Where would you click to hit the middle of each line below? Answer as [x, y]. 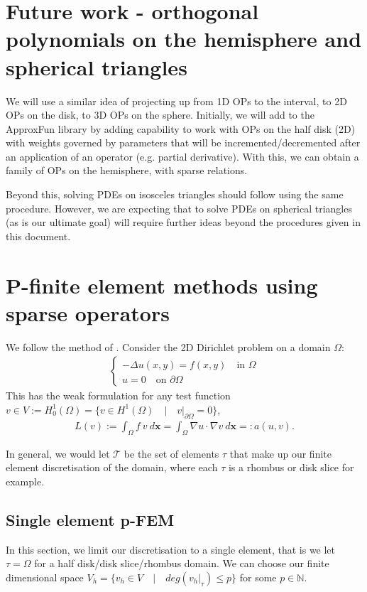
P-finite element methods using [162, 285]
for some [258, 577]
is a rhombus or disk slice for [291, 467]
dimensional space [45, 577]
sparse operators [88, 312]
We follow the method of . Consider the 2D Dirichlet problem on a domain [168, 346]
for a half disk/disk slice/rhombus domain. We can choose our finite [182, 563]
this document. [38, 236]
